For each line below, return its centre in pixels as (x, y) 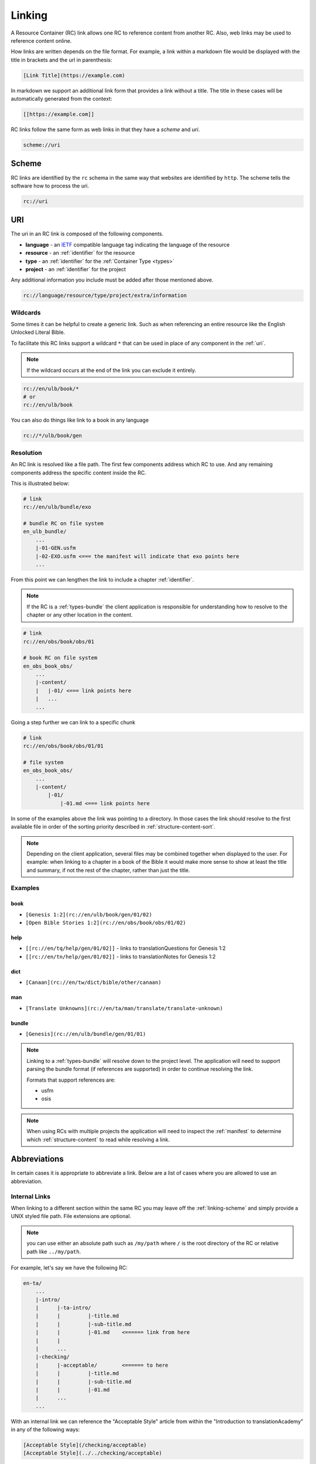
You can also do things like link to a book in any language (80, 420)
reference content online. (41, 40)
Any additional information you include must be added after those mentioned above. (112, 280)
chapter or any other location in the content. (80, 615)
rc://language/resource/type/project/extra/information (105, 295)
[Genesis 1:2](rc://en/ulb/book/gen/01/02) (89, 914)
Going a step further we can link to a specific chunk (73, 722)
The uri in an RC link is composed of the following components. (87, 234)
